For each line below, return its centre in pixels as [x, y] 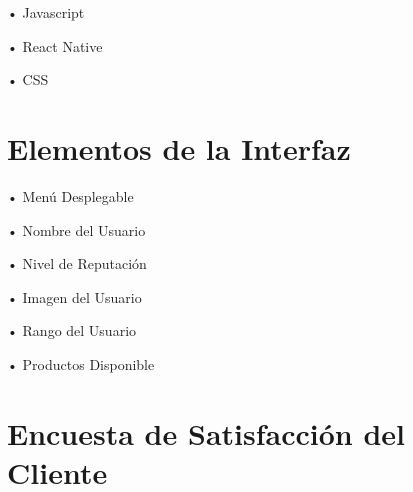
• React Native [55, 45]
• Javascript [46, 12]
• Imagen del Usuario [74, 296]
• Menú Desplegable [70, 195]
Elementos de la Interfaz [179, 147]
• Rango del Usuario [72, 330]
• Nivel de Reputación [77, 263]
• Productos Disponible [81, 363]
